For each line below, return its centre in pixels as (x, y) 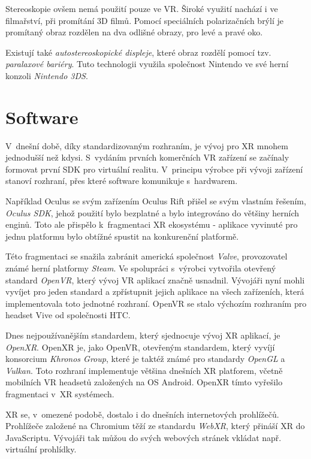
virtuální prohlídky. (41, 449)
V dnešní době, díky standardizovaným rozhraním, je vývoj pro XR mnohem (147, 145)
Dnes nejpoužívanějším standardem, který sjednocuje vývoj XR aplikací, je (143, 335)
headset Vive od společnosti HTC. (68, 315)
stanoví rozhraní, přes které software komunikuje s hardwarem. (122, 181)
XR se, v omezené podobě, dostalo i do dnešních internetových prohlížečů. (142, 414)
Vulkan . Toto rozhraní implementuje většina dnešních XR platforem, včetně (144, 370)
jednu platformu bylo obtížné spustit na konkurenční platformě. (122, 236)
